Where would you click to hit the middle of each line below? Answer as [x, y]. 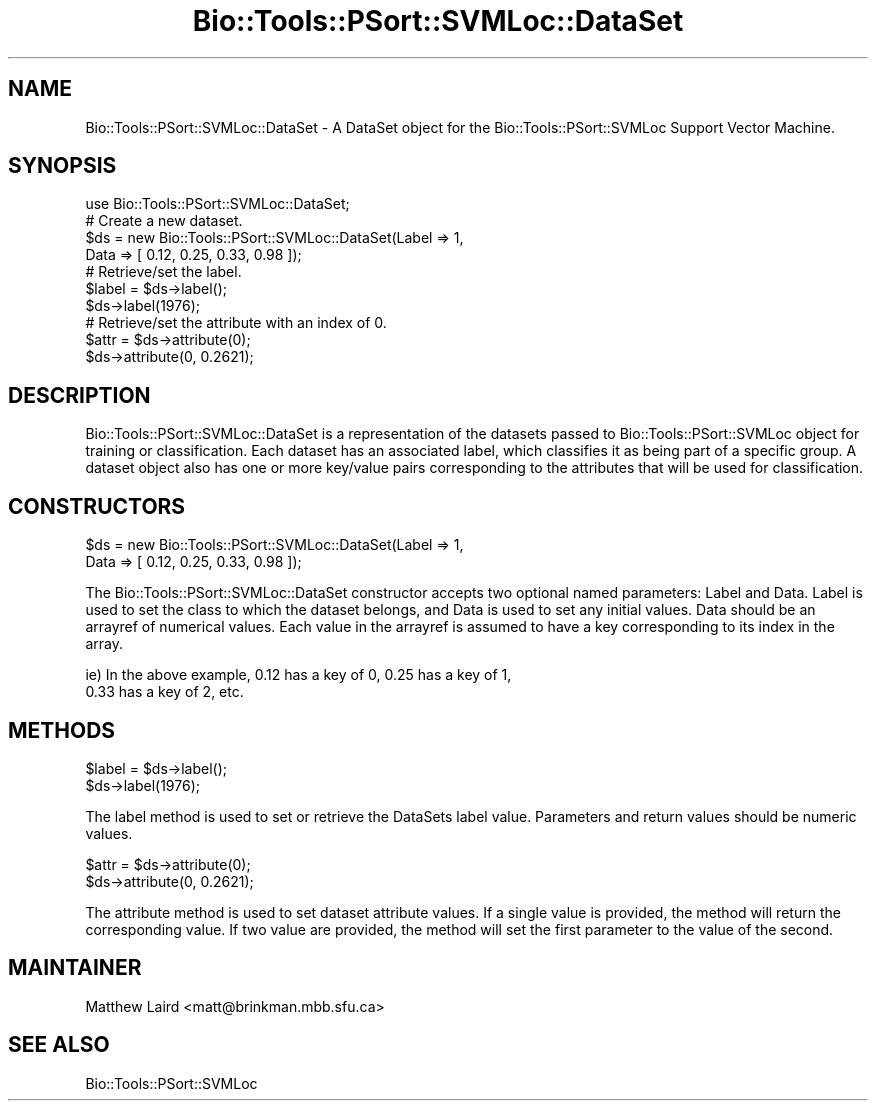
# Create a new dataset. [164, 221]
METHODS [62, 730]
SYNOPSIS [62, 166]
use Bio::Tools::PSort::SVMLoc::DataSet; [217, 204]
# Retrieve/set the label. [163, 272]
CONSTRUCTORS [97, 506]
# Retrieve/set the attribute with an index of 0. [236, 323]
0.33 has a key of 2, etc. [164, 692]
